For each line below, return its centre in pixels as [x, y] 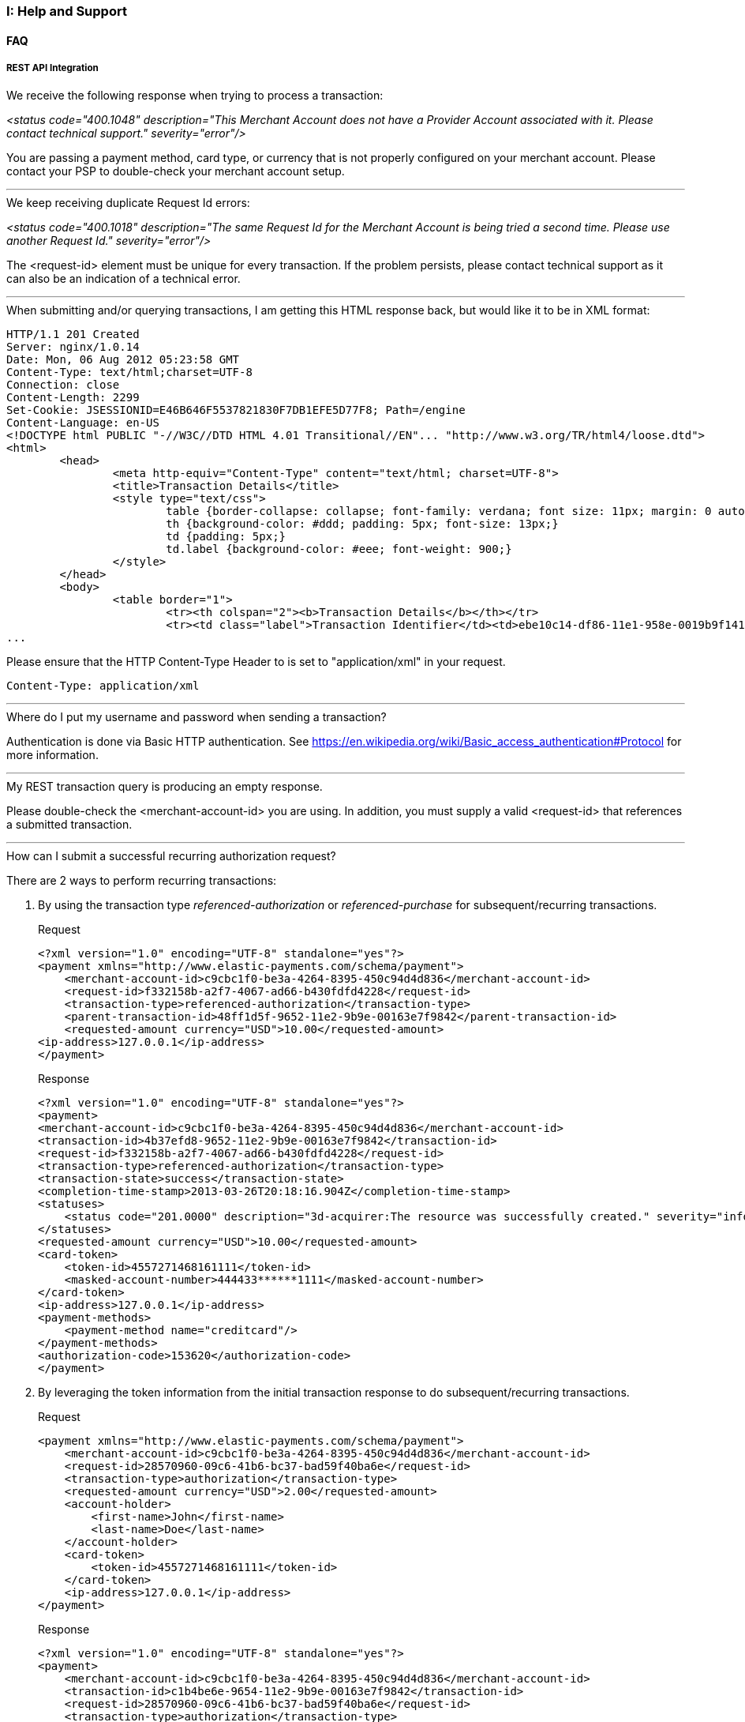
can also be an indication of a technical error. [124, 279]
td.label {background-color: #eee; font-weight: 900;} [339, 549]
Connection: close [63, 385]
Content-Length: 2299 [73, 398]
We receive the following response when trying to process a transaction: [195, 96]
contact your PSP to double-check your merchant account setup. [176, 171]
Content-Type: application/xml [103, 686]
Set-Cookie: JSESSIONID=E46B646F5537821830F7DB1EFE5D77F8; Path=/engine [236, 410]
